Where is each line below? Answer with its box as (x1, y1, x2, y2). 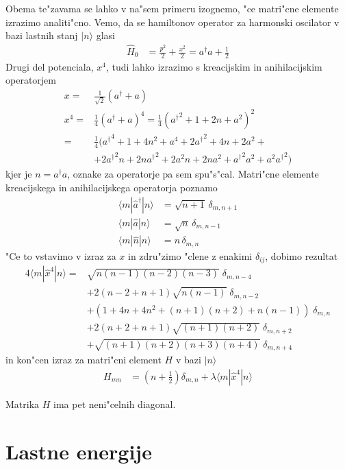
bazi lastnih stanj (5, 28, 78, 43)
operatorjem (5, 73, 56, 87)
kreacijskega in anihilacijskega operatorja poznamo (5, 180, 218, 194)
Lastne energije (5, 437, 152, 465)
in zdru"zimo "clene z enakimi (127, 248, 253, 263)
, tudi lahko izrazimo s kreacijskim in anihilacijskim (105, 59, 322, 73)
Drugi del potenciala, (5, 59, 94, 73)
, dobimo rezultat (265, 248, 338, 263)
